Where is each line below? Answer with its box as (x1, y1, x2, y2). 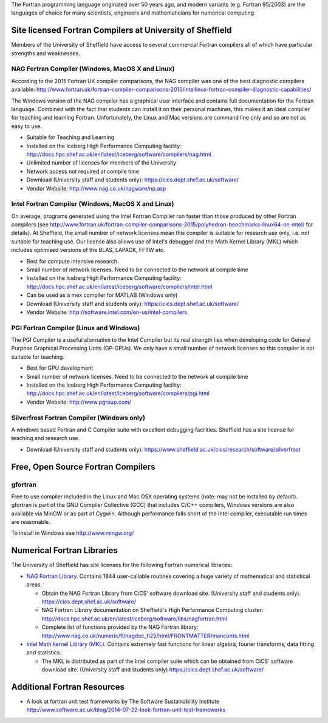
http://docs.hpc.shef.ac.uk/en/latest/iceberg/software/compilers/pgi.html (26, 390, 210, 397)
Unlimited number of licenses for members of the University (26, 159, 177, 166)
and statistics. (26, 649, 62, 656)
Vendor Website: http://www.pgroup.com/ (26, 398, 132, 406)
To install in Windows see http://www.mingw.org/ (11, 529, 134, 537)
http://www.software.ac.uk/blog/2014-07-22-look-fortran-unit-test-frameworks (26, 706, 226, 713)
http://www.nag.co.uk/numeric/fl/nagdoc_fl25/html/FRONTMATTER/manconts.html (41, 632, 250, 639)
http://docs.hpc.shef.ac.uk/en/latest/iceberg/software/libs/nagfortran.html (41, 615, 228, 622)
